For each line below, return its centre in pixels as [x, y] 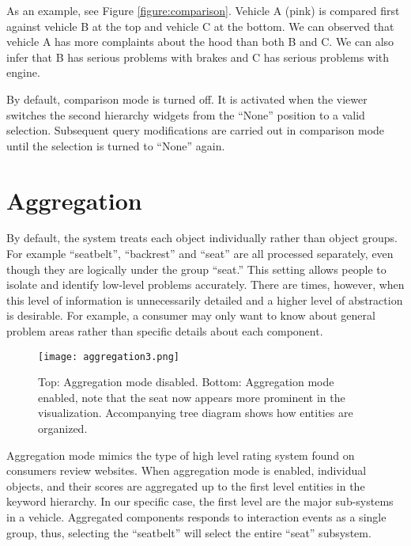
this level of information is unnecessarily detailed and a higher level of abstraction [205, 300]
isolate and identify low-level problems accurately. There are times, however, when [205, 284]
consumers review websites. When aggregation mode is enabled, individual [187, 470]
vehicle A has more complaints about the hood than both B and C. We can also [200, 42]
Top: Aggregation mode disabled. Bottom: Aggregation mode [186, 382]
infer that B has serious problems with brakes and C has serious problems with [198, 57]
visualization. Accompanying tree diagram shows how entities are [196, 413]
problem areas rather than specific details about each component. [165, 331]
